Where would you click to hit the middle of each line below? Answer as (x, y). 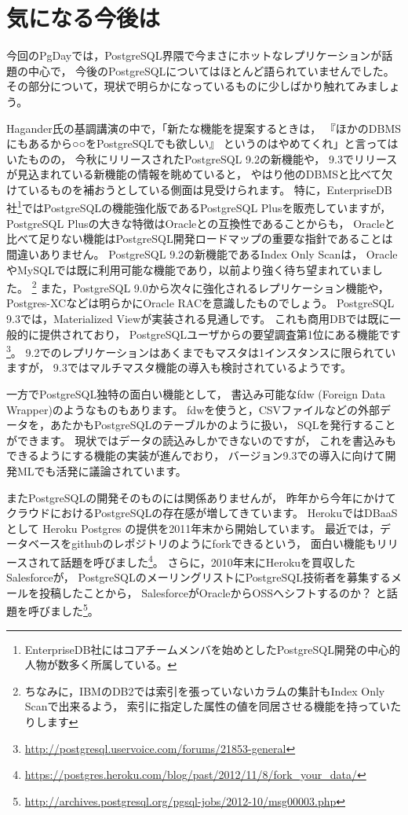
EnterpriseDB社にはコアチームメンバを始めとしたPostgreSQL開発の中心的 (212, 649)
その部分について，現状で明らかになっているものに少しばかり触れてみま (192, 86)
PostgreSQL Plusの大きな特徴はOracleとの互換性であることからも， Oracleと (201, 223)
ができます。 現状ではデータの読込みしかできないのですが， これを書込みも (202, 440)
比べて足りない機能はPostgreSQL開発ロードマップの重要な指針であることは (200, 239)
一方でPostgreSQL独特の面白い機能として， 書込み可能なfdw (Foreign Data (196, 393)
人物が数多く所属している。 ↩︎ (101, 664)
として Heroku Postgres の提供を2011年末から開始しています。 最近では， (193, 528)
